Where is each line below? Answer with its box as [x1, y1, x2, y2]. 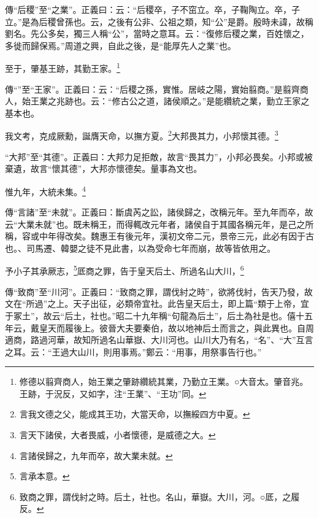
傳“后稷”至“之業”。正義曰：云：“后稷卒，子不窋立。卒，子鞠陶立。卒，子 [5, 3, 301, 15]
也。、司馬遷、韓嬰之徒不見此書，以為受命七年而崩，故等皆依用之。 [5, 241, 275, 254]
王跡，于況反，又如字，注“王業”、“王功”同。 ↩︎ [19, 387, 206, 400]
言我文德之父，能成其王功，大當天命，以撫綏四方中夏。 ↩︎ [19, 408, 250, 420]
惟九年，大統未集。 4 [5, 183, 86, 198]
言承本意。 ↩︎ [19, 470, 70, 482]
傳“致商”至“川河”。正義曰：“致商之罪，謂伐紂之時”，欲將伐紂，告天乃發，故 [5, 285, 313, 298]
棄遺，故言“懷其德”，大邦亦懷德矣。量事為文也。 [5, 162, 202, 175]
